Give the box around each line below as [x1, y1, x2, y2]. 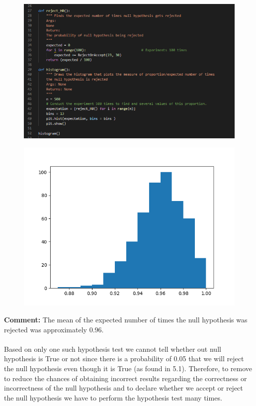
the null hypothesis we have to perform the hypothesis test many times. [4, 392, 222, 403]
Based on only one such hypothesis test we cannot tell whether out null [4, 343, 221, 354]
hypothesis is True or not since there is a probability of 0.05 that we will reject [4, 353, 244, 364]
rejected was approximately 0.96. [4, 324, 104, 334]
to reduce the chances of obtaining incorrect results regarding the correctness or [4, 373, 247, 383]
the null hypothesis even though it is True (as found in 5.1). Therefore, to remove [4, 363, 253, 373]
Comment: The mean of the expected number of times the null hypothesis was [4, 314, 248, 324]
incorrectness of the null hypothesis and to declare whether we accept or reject [4, 383, 243, 393]
